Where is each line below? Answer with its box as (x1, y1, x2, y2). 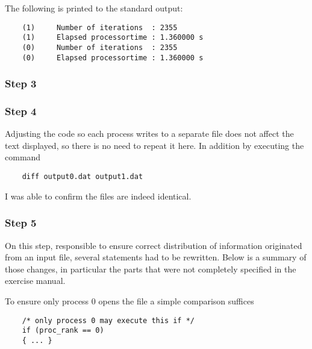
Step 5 (5, 215, 37, 230)
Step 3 (5, 76, 37, 91)
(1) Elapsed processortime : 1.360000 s (22, 33, 204, 42)
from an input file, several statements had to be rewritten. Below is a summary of (5, 251, 307, 263)
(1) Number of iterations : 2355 (22, 23, 178, 32)
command (5, 151, 41, 163)
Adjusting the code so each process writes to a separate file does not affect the (5, 127, 294, 140)
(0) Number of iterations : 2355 (22, 43, 178, 52)
